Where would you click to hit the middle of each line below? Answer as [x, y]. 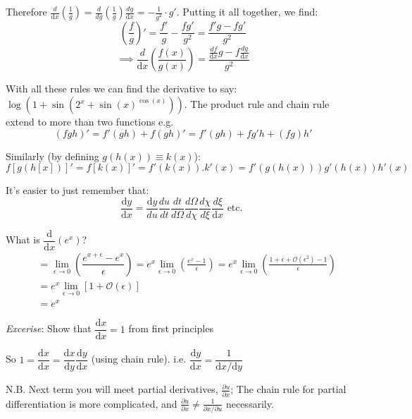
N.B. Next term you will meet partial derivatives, [112, 389]
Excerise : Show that [49, 328]
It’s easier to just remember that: [77, 190]
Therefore [26, 11]
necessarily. [250, 403]
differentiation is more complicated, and [92, 403]
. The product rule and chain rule [257, 104]
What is [23, 239]
